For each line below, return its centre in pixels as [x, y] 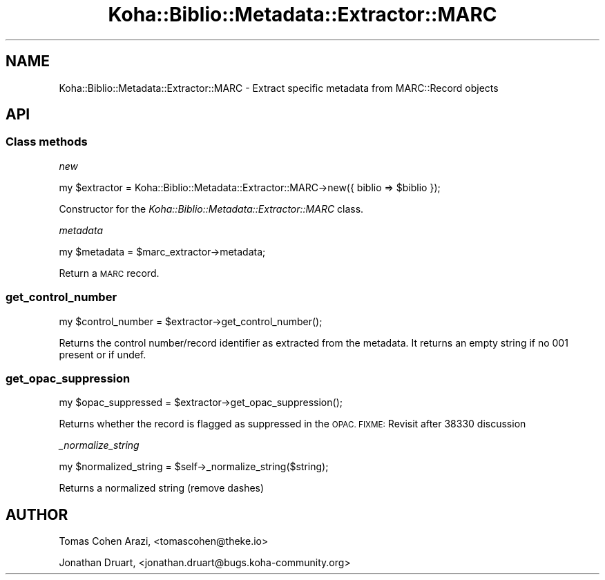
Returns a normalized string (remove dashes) [162, 488]
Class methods [47, 142]
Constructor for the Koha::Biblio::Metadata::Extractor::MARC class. [211, 209]
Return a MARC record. [109, 273]
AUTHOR [37, 514]
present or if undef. [103, 354]
